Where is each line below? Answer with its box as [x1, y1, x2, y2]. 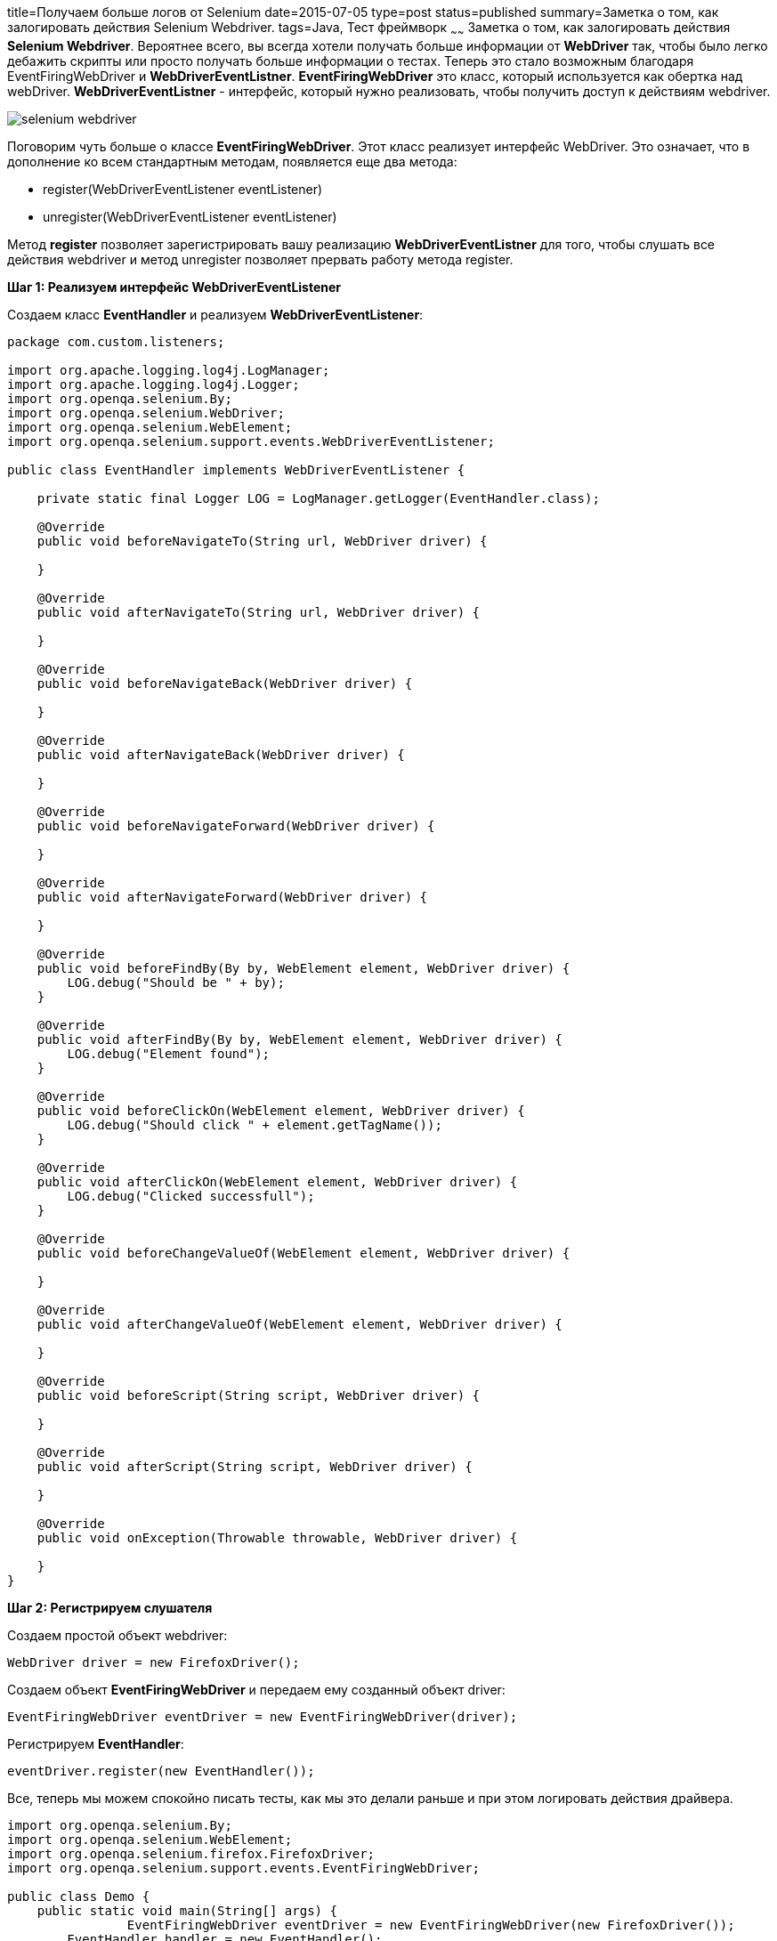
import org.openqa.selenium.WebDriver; [7, 405, 285, 420]
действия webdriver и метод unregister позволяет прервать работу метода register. [7, 251, 514, 267]
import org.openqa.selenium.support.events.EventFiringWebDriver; [7, 1860, 481, 1875]
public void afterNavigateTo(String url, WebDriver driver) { [36, 604, 481, 619]
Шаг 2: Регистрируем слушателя [7, 1599, 213, 1615]
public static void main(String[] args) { [36, 1903, 337, 1918]
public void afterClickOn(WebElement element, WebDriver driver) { [36, 1174, 518, 1189]
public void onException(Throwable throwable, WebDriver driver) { [36, 1530, 518, 1545]
